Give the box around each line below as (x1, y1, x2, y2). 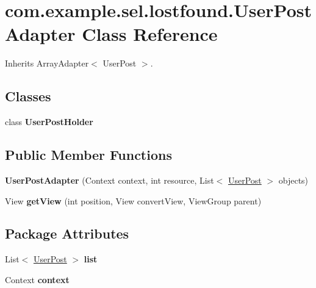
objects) (278, 173, 309, 186)
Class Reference (82, 21, 218, 46)
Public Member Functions (5, 145, 172, 164)
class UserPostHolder (5, 115, 93, 128)
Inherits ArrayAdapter (5, 57, 89, 70)
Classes (5, 87, 51, 106)
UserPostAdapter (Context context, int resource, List (5, 173, 214, 186)
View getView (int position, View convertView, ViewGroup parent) (5, 194, 262, 207)
